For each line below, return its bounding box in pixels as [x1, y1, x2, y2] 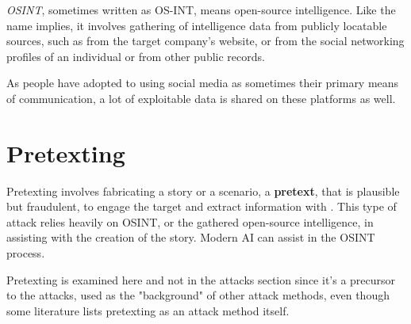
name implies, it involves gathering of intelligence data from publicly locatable [6, 17, 387, 33]
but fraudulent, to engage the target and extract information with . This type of [6, 198, 397, 215]
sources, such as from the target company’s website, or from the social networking [6, 32, 405, 49]
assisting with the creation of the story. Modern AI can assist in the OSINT [6, 229, 375, 246]
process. [6, 245, 45, 261]
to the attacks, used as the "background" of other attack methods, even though [6, 287, 390, 303]
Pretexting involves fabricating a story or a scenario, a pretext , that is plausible [6, 182, 400, 199]
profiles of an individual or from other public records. [6, 48, 265, 64]
